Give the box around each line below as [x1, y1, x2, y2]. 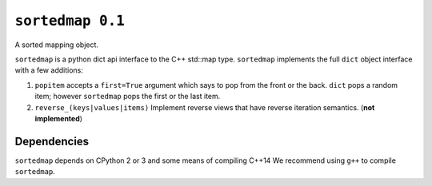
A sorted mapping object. [14, 40, 99, 49]
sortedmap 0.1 [14, 12, 126, 30]
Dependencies [14, 134, 90, 148]
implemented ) [34, 113, 83, 123]
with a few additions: [14, 65, 83, 75]
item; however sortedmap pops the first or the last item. [34, 92, 221, 101]
